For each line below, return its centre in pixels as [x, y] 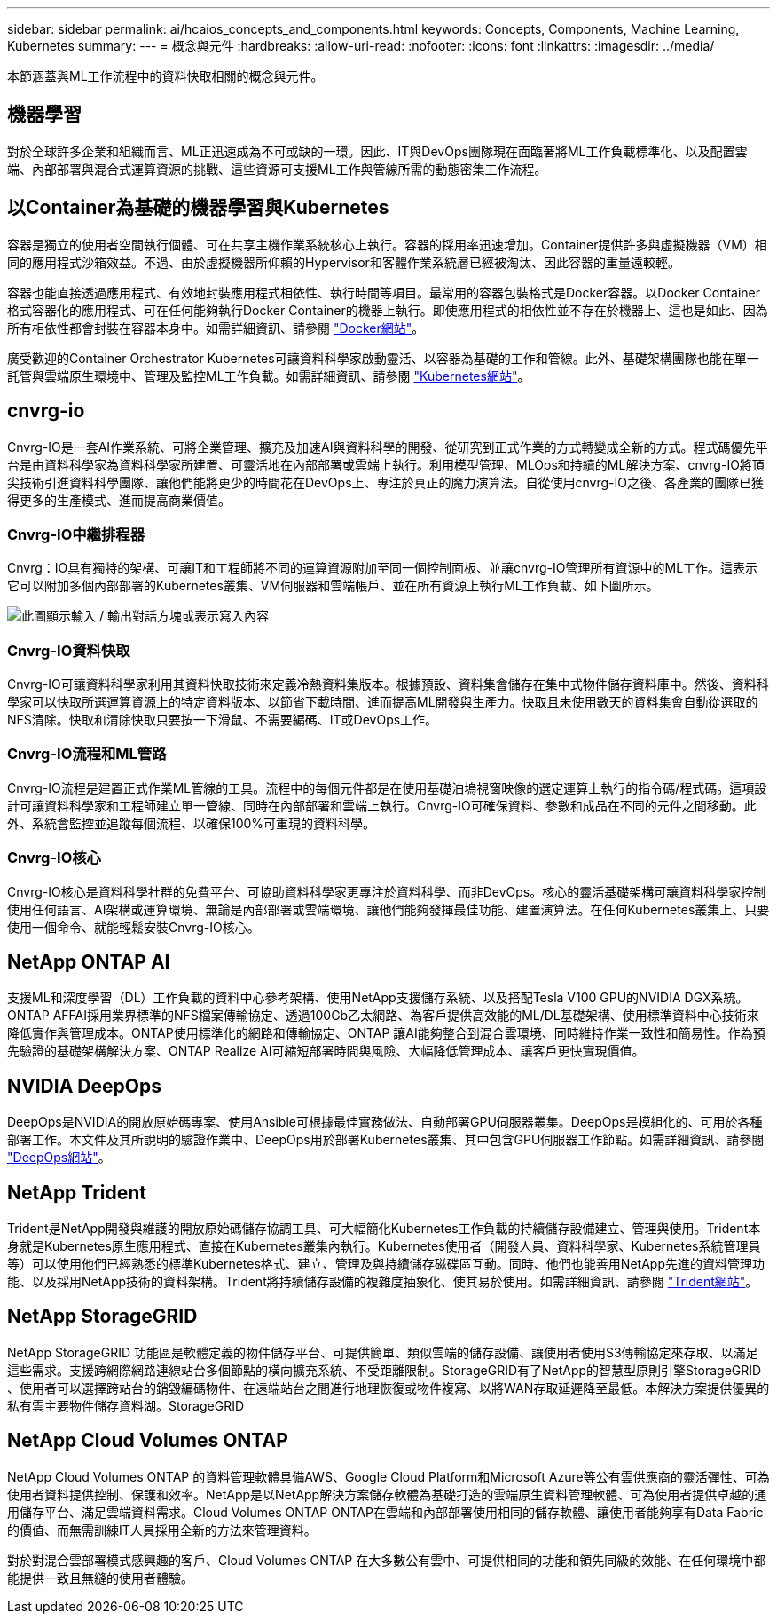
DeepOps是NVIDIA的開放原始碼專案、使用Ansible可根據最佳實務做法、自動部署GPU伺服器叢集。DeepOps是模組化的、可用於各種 [385, 1122]
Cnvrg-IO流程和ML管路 [87, 754]
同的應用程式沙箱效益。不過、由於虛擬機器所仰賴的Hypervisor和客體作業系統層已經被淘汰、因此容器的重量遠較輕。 [344, 262]
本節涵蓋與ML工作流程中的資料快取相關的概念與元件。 [165, 76]
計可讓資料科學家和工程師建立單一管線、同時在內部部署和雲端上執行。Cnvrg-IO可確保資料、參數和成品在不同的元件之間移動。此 [382, 805]
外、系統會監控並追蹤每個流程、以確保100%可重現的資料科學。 [192, 823]
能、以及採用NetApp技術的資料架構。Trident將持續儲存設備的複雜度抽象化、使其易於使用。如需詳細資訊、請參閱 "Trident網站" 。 [383, 1282]
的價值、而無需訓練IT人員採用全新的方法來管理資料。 [162, 1530]
